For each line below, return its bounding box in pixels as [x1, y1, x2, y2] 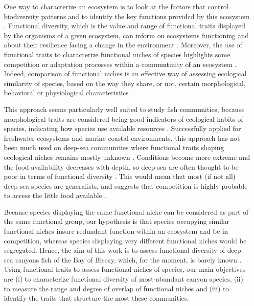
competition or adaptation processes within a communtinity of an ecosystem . [4, 59, 237, 69]
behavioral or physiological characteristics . [4, 87, 133, 98]
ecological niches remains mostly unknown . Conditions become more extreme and [4, 152, 250, 162]
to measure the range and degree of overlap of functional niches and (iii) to [4, 283, 229, 293]
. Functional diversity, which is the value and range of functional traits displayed [4, 21, 246, 31]
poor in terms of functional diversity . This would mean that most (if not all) [4, 171, 236, 181]
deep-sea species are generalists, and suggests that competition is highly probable [4, 180, 248, 191]
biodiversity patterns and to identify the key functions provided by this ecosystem [4, 11, 250, 21]
